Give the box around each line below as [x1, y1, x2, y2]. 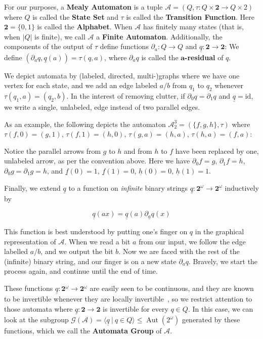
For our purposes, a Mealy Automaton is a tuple [4, 2, 163, 12]
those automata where [4, 303, 73, 314]
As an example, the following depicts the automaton [4, 118, 166, 129]
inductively [225, 182, 259, 193]
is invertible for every [103, 303, 168, 314]
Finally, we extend [4, 182, 61, 193]
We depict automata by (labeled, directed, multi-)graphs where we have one [4, 70, 240, 80]
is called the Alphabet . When [37, 21, 133, 32]
